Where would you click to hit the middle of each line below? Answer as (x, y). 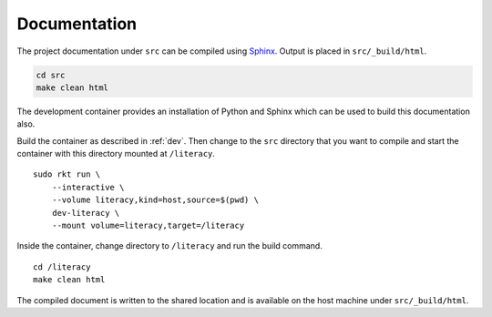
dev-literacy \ (86, 213)
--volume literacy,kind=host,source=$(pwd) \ (155, 200)
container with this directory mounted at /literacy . (116, 154)
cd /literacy (62, 267)
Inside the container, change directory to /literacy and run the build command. (169, 246)
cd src (51, 75)
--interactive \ (88, 187)
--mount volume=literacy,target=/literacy (148, 226)
